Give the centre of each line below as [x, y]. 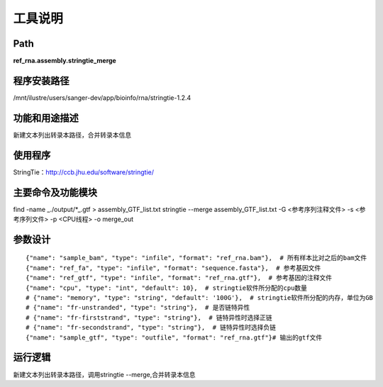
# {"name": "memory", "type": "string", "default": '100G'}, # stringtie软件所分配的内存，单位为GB [200, 298]
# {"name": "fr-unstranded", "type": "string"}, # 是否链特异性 [138, 308]
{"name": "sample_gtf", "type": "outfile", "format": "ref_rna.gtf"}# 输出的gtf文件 [174, 337]
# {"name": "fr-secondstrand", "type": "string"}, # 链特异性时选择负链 [151, 327]
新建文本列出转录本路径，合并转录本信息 [72, 135]
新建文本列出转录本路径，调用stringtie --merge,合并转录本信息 [104, 374]
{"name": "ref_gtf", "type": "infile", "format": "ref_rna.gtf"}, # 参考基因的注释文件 [179, 278]
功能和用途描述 [46, 118]
